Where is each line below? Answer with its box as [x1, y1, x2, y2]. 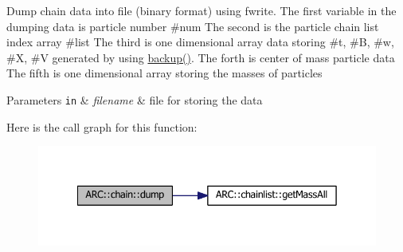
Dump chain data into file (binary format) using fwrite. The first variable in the [6, 2, 397, 18]
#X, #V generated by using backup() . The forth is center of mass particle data [6, 49, 395, 65]
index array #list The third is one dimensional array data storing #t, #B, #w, [6, 33, 394, 50]
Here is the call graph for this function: [6, 118, 198, 135]
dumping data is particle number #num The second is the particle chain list [6, 18, 379, 34]
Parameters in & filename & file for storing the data [6, 91, 263, 108]
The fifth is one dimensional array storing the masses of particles [6, 65, 323, 81]
